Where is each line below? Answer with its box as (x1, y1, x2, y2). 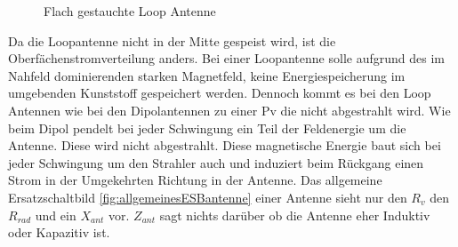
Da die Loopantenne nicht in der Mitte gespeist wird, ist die (8, 31, 336, 50)
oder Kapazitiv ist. (8, 223, 110, 242)
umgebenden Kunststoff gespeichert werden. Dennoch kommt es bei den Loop (8, 84, 431, 102)
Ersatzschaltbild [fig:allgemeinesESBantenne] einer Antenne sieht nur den (8, 187, 407, 206)
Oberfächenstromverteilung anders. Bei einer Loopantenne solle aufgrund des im (8, 49, 445, 68)
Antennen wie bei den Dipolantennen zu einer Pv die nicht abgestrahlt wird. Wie (8, 100, 451, 119)
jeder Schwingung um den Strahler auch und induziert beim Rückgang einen (8, 153, 424, 171)
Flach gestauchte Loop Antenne (44, 2, 216, 20)
